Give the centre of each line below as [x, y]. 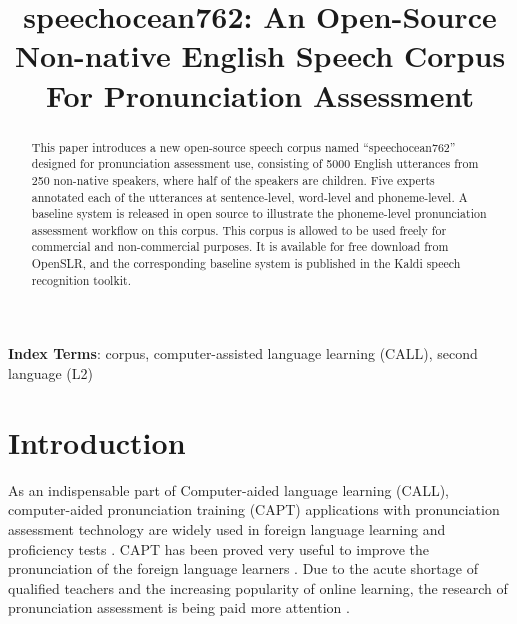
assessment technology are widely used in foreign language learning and [227, 528]
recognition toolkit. [81, 279]
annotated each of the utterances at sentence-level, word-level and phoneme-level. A [249, 196]
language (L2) [50, 373]
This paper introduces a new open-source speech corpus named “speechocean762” [243, 146]
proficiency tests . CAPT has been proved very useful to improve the [219, 548]
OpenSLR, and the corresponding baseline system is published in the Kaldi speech [246, 263]
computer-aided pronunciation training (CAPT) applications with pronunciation [254, 509]
